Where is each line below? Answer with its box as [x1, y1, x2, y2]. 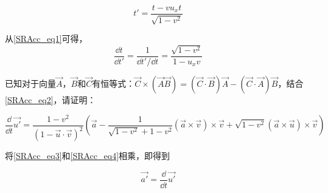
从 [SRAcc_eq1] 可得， [5, 32, 88, 45]
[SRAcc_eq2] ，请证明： [5, 93, 96, 106]
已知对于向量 [5, 76, 56, 89]
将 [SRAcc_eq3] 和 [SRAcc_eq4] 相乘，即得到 [5, 149, 170, 161]
